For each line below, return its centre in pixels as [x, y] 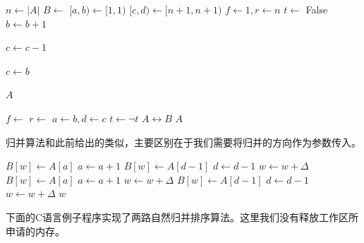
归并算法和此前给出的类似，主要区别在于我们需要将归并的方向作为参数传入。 [183, 142]
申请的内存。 [35, 231]
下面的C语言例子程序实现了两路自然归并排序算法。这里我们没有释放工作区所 [182, 217]
